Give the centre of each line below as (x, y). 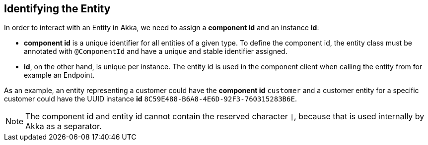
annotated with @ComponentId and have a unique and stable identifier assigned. (156, 51)
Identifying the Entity (57, 9)
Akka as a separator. (64, 126)
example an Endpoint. (59, 75)
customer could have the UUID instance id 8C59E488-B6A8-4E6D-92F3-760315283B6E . (150, 99)
